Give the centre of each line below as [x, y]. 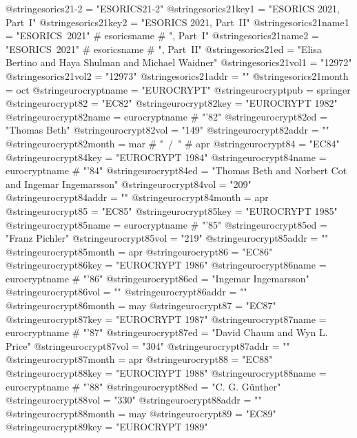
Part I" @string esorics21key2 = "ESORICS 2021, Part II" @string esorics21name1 [177, 22]
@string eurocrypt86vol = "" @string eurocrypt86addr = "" [126, 292]
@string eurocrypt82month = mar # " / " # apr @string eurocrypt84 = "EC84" [173, 143]
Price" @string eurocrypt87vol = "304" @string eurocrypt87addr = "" [148, 345]
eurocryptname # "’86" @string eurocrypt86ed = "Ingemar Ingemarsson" [157, 278]
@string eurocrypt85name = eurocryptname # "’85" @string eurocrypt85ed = [166, 224]
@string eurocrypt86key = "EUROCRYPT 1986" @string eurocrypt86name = [166, 265]
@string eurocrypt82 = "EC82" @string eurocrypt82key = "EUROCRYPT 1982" [172, 103]
